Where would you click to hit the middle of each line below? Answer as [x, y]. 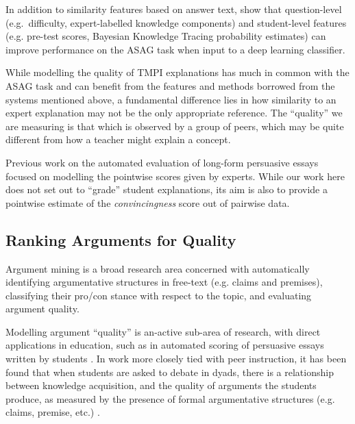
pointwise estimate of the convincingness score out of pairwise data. [148, 202]
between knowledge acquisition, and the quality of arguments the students [161, 385]
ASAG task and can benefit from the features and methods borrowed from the [170, 85]
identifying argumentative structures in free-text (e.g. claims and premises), [164, 282]
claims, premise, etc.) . [53, 412]
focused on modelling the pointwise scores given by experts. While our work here [175, 176]
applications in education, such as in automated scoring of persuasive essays [165, 345]
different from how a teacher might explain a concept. [118, 139]
